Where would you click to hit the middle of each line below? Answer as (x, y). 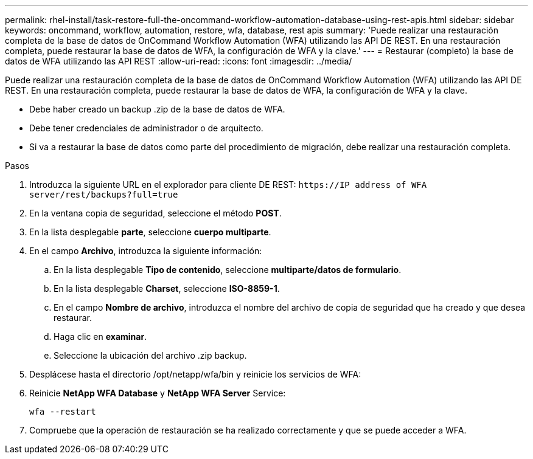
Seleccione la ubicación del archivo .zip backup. (150, 355)
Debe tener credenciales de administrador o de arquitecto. (146, 128)
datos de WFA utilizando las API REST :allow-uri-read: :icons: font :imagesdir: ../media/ (179, 61)
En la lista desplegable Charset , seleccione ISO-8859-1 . (167, 288)
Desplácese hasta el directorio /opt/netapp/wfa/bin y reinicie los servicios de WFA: (195, 374)
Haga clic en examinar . (100, 336)
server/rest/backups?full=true (104, 195)
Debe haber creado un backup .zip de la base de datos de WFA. (157, 109)
